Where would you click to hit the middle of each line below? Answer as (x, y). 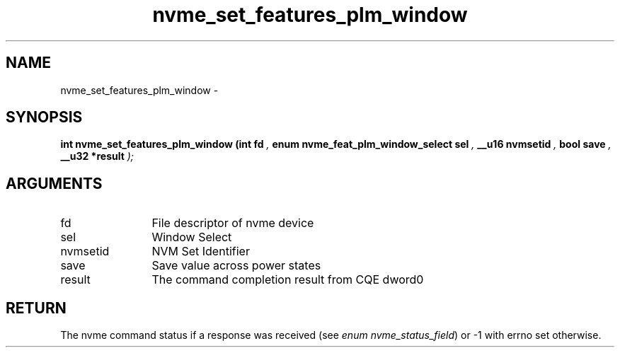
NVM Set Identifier (201, 251)
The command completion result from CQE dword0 (288, 280)
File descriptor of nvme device (233, 223)
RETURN (36, 308)
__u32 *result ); (97, 156)
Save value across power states (236, 266)
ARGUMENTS (54, 183)
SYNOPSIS (44, 117)
